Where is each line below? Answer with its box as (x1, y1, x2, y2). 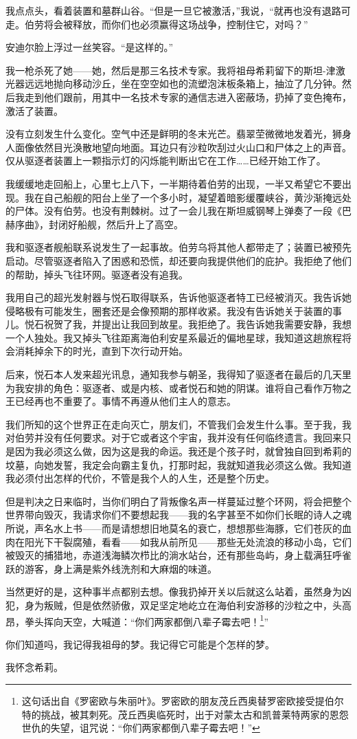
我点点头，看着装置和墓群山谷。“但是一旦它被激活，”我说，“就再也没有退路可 (5, 3, 351, 17)
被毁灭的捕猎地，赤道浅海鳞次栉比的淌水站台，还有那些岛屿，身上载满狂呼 (5, 548, 342, 562)
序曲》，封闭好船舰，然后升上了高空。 (14, 217, 183, 231)
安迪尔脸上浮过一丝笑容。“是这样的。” (5, 40, 174, 54)
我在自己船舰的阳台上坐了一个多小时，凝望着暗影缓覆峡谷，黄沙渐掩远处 (24, 190, 352, 204)
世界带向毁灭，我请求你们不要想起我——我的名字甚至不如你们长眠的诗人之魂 (5, 507, 352, 522)
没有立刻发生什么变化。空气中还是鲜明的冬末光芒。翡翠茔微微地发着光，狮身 (5, 126, 352, 141)
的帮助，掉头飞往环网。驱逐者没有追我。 (5, 267, 188, 281)
